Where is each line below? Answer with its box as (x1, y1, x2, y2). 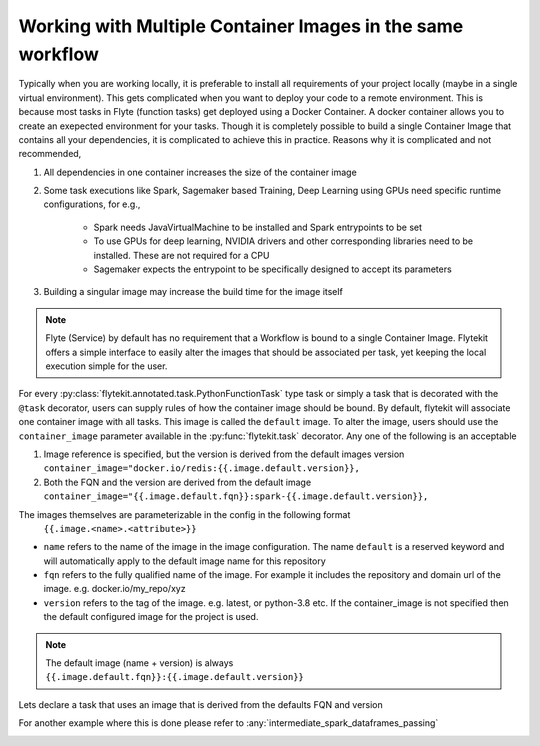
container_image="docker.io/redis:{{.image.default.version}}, (43, 463, 360, 474)
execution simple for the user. (45, 360, 168, 372)
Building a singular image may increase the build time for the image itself (43, 286, 344, 298)
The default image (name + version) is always (45, 657, 234, 669)
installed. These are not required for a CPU (93, 249, 270, 261)
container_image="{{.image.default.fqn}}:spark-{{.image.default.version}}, (43, 491, 429, 502)
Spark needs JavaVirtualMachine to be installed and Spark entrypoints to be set (93, 221, 423, 233)
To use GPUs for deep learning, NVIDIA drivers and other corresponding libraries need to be (93, 235, 474, 247)
